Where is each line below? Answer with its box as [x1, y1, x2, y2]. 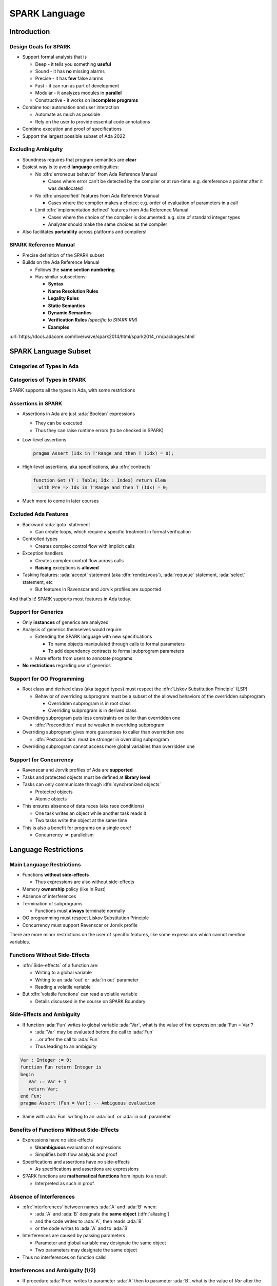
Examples [48, 324, 70, 330]
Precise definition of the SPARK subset [22, 252, 105, 258]
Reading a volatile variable [35, 984, 91, 990]
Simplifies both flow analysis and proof [35, 1151, 117, 1157]
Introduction [9, 27, 50, 36]
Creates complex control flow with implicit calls [35, 543, 135, 549]
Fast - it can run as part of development [35, 82, 120, 88]
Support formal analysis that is [22, 54, 87, 60]
